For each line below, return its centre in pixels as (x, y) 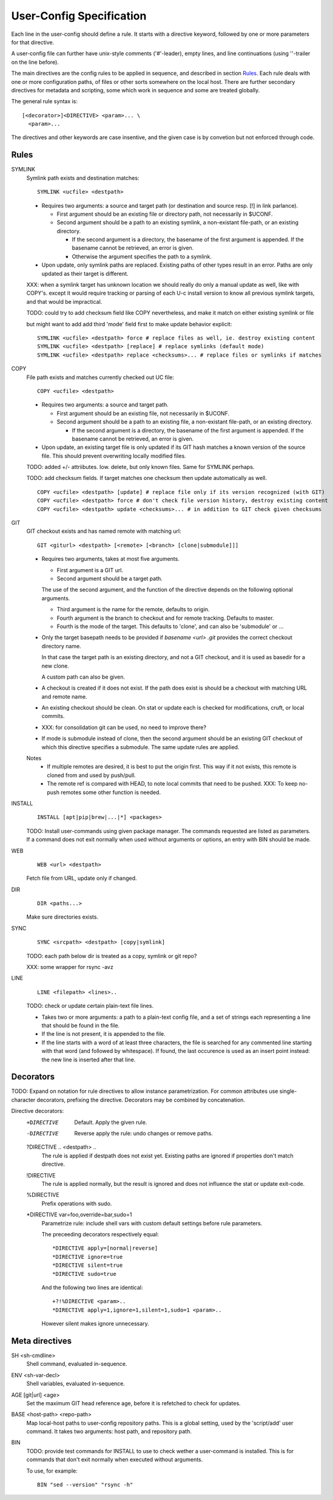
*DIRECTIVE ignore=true (88, 1257)
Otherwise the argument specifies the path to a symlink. (142, 256)
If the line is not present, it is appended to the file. (104, 1034)
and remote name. (64, 696)
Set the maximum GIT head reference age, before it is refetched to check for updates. (133, 1403)
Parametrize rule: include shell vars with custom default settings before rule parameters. (152, 1223)
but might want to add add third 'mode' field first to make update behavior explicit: (129, 324)
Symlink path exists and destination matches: (83, 178)
